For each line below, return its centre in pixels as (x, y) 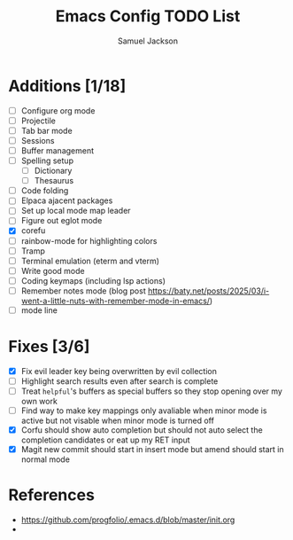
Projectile (39, 121)
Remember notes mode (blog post (84, 291)
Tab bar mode (46, 130)
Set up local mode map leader (76, 211)
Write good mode (53, 270)
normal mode (45, 459)
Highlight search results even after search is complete (120, 381)
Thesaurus (54, 181)
